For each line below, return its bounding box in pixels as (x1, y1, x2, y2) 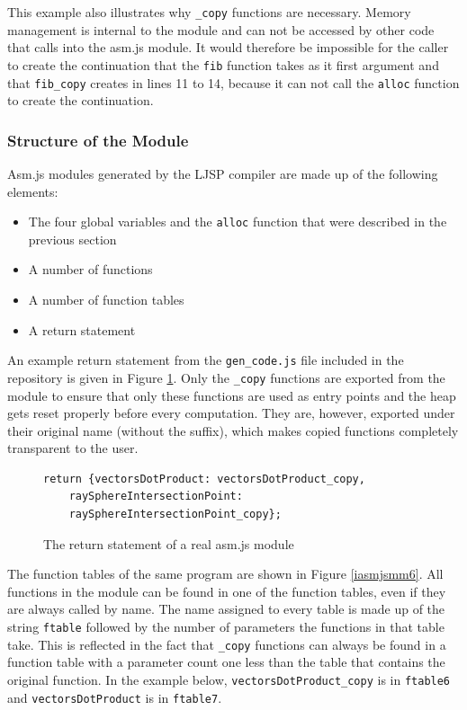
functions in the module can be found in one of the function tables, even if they (7, 581, 446, 600)
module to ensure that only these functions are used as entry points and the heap (7, 386, 456, 404)
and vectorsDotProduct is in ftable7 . (7, 688, 222, 706)
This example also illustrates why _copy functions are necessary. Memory (7, 3, 411, 21)
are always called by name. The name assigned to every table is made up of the (7, 599, 445, 618)
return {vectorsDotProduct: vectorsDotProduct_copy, (43, 472, 365, 485)
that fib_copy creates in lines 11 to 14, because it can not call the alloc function (7, 73, 460, 92)
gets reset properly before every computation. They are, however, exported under (7, 404, 455, 422)
